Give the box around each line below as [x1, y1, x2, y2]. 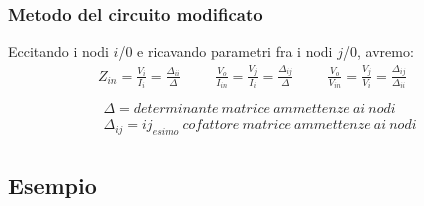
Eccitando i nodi [8, 41, 109, 62]
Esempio [8, 169, 97, 200]
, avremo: [356, 41, 414, 62]
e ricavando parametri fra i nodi [137, 41, 333, 62]
